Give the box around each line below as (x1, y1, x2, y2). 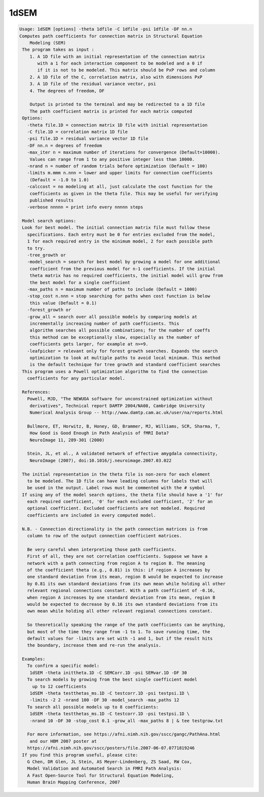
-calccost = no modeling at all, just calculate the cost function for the (27, 184, 213, 189)
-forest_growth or (27, 307, 71, 313)
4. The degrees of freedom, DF (29, 88, 105, 93)
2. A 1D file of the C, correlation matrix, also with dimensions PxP (29, 74, 203, 80)
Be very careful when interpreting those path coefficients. (27, 547, 177, 552)
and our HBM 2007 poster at (29, 738, 97, 744)
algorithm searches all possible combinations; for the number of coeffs (29, 328, 210, 333)
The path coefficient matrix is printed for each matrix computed (29, 108, 193, 114)
